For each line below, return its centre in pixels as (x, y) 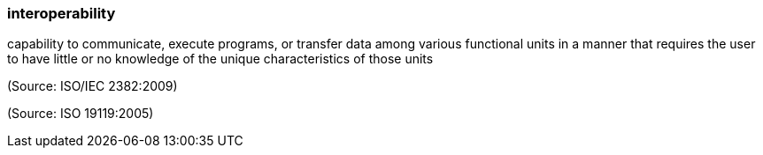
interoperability (62, 13)
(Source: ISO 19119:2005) (81, 114)
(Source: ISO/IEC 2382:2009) (92, 86)
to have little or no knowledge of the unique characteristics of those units (220, 59)
